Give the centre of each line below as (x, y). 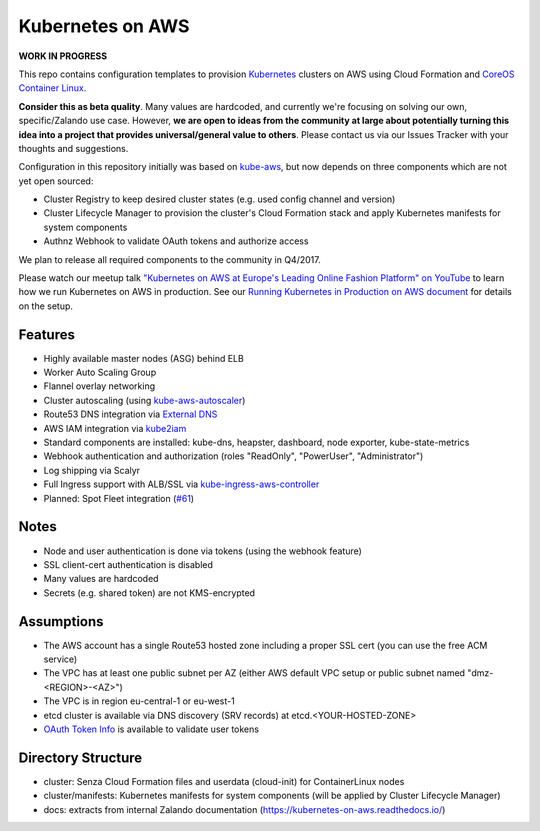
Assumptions (61, 621)
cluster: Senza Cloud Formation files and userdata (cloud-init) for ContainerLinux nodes (224, 781)
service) (60, 659)
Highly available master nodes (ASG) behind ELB (143, 358)
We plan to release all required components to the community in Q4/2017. (169, 259)
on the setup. (46, 306)
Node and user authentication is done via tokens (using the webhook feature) (202, 551)
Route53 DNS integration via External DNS (130, 414)
